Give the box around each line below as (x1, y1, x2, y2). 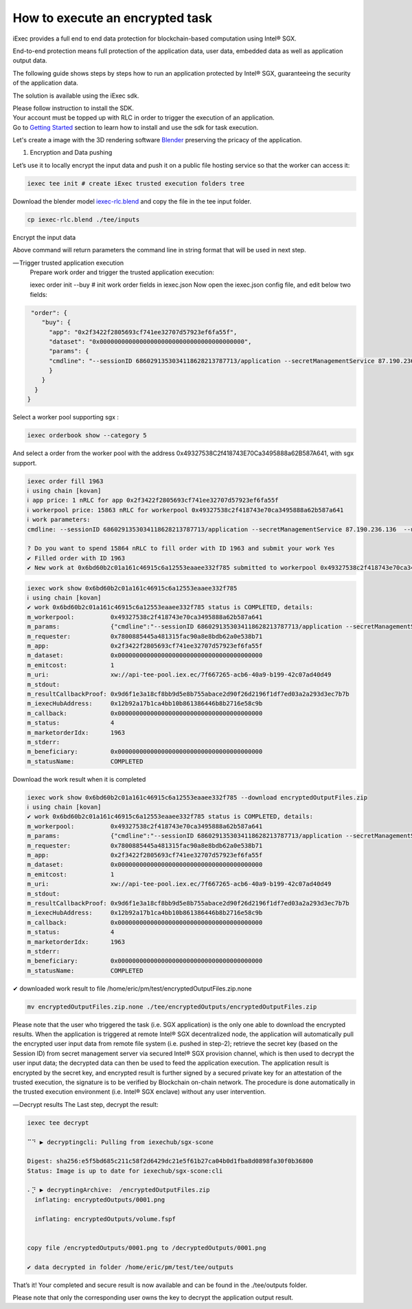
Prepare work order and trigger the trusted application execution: (30, 268, 214, 276)
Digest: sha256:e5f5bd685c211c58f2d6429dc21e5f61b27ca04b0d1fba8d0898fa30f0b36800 (27, 1157, 314, 1165)
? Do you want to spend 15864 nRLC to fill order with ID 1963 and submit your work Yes (27, 544, 336, 553)
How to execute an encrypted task (12, 10, 213, 25)
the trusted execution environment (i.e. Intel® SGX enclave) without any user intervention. (12, 1088, 266, 1096)
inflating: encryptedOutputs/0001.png (34, 1196, 165, 1203)
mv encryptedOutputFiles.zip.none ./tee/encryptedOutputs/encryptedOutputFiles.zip (27, 1002, 317, 1011)
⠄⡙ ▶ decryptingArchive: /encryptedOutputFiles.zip (27, 1186, 210, 1194)
